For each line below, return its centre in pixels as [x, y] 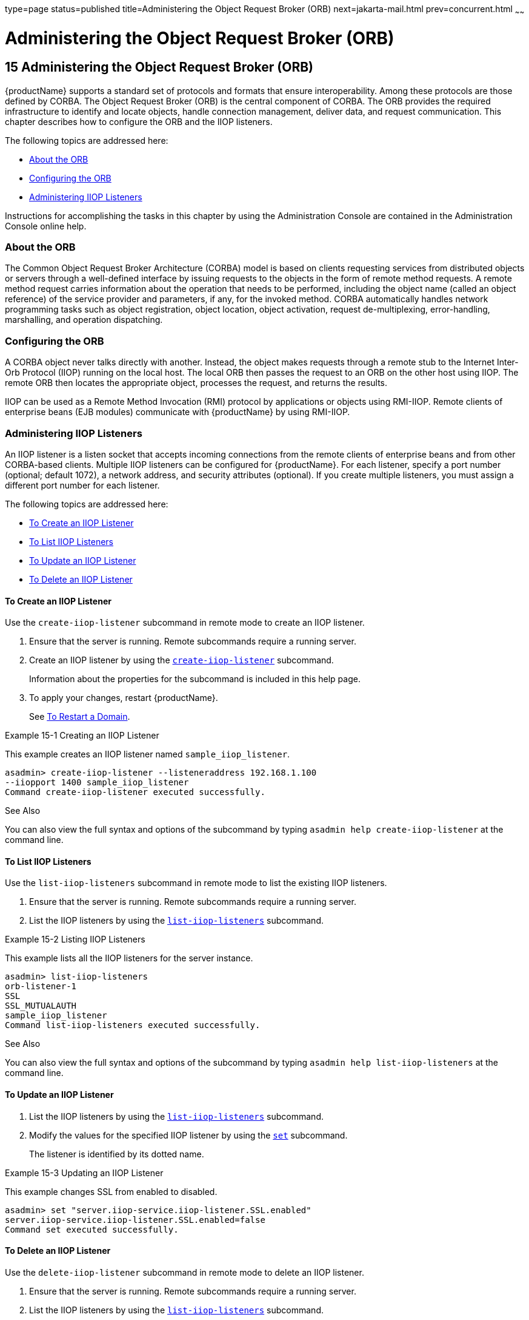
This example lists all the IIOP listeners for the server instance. [129, 958]
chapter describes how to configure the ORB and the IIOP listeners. [139, 121]
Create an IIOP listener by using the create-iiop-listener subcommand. [181, 660]
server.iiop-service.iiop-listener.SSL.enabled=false [135, 1220]
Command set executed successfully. [92, 1229]
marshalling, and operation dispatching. [84, 320]
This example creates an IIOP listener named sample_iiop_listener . [148, 754]
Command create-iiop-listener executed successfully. [135, 792]
